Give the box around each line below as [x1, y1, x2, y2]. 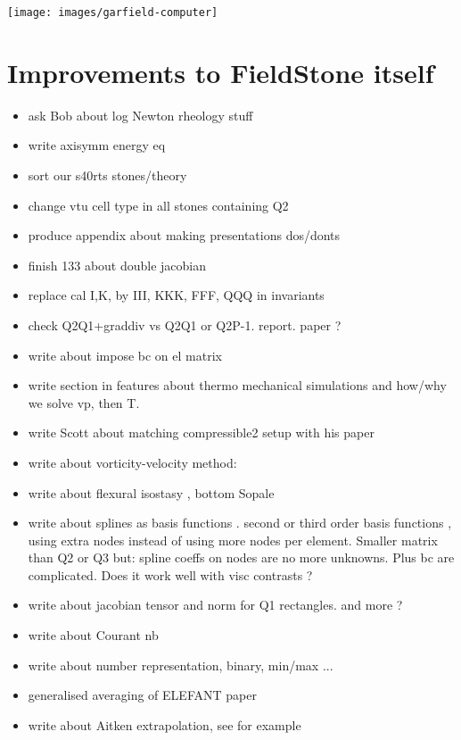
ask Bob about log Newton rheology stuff [28, 105, 253, 124]
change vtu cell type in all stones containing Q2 [28, 195, 289, 214]
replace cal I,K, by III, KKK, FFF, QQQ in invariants [28, 286, 325, 304]
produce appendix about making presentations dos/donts [28, 226, 341, 245]
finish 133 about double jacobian [28, 255, 207, 274]
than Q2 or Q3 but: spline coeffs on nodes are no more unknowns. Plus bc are [28, 548, 455, 567]
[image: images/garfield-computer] [7, 6, 218, 19]
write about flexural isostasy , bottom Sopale [28, 483, 275, 502]
